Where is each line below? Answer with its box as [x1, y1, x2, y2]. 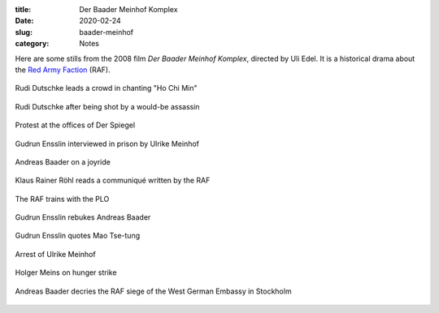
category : [15, 39, 50, 49]
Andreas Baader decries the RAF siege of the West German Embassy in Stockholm [15, 286, 292, 296]
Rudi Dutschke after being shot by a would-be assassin [15, 101, 200, 111]
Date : [15, 16, 34, 26]
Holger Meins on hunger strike [15, 268, 117, 277]
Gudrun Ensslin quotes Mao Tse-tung [15, 231, 141, 241]
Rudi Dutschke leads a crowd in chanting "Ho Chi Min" [15, 84, 198, 93]
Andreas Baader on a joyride [15, 156, 111, 166]
